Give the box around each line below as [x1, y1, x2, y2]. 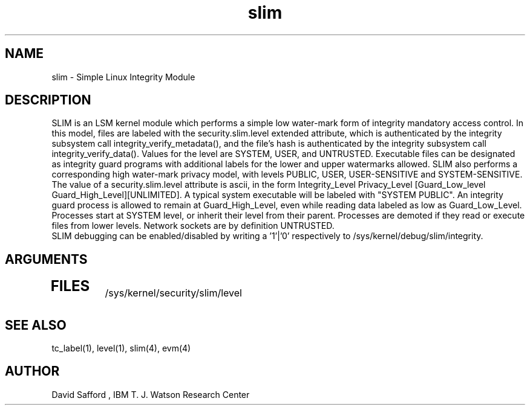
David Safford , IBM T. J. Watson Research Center [51, 389, 250, 400]
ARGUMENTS [5, 251, 88, 267]
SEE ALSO [5, 317, 67, 333]
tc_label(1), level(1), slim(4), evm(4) [51, 343, 191, 354]
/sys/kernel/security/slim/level [105, 287, 242, 299]
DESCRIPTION [5, 92, 91, 108]
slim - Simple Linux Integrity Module [51, 71, 195, 82]
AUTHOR [5, 364, 60, 379]
